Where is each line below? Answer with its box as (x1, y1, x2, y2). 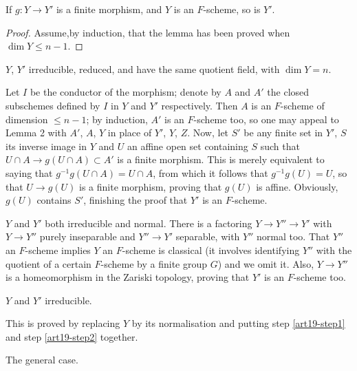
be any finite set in (244, 125, 323, 140)
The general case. (6, 352, 78, 367)
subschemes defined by (6, 98, 100, 112)
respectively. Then (161, 98, 238, 112)
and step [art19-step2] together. (6, 329, 138, 343)
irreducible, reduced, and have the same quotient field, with (28, 61, 280, 76)
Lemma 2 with (6, 125, 67, 140)
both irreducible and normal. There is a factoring (45, 215, 252, 230)
